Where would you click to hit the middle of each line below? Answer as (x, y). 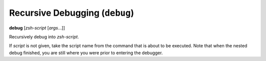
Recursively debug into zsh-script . (44, 36)
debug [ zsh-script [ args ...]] (37, 28)
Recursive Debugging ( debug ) (72, 13)
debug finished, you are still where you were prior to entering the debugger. (86, 53)
